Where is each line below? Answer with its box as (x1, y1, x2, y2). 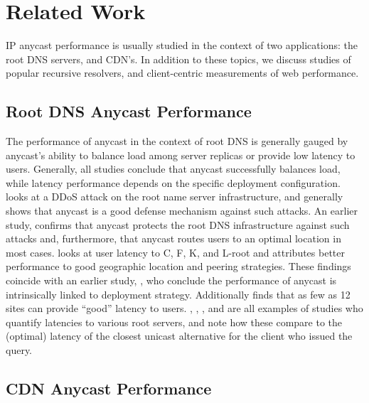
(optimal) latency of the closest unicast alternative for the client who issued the (6, 328, 353, 343)
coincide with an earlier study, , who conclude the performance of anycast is (6, 273, 337, 288)
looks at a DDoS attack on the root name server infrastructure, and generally (6, 189, 343, 204)
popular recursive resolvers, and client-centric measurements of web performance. (6, 65, 359, 80)
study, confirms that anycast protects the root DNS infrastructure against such (6, 217, 350, 232)
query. (6, 343, 33, 358)
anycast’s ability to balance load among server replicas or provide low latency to (6, 147, 355, 162)
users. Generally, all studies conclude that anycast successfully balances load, (6, 161, 341, 176)
